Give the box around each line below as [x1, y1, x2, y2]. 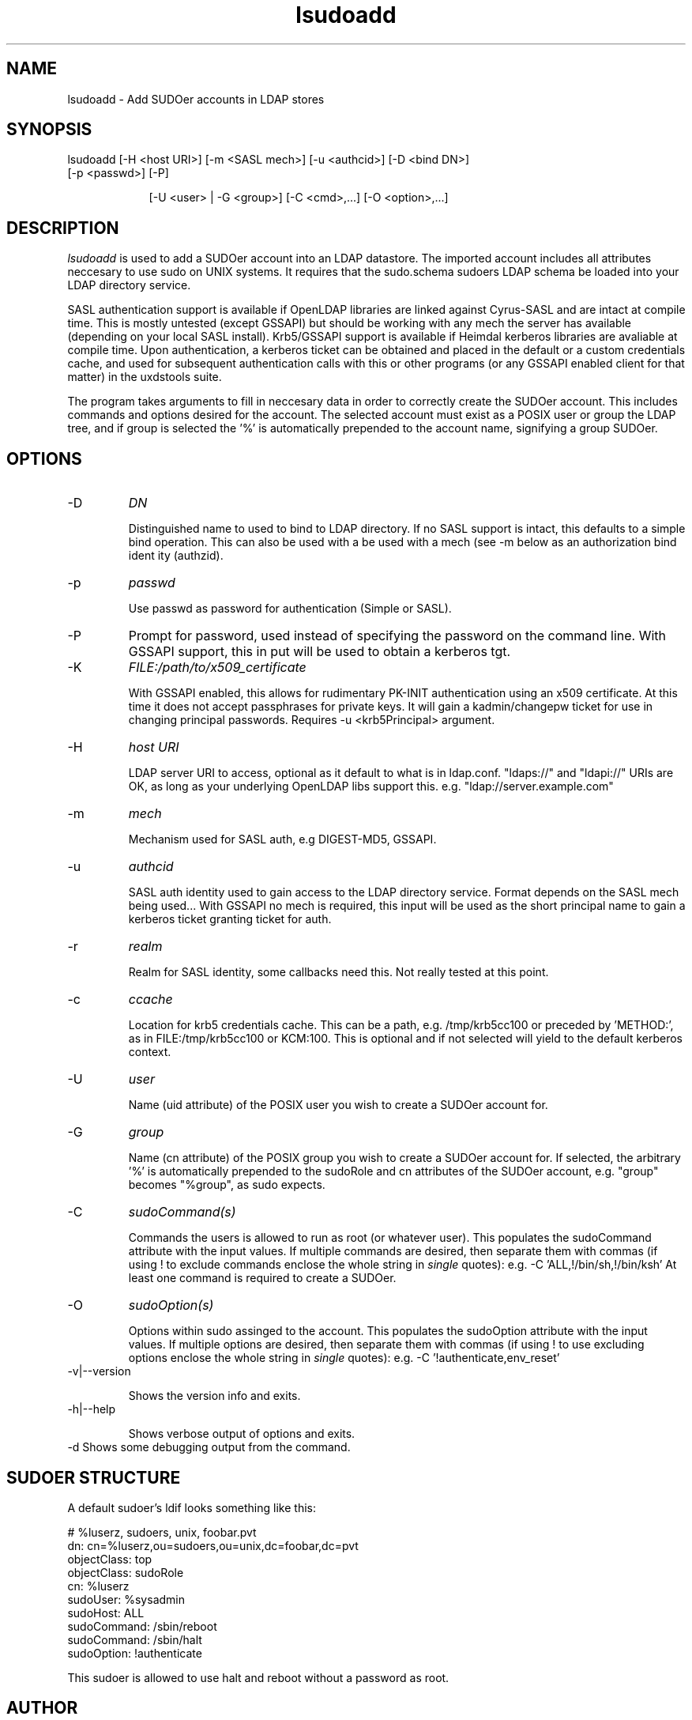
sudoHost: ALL [67, 1605, 145, 1620]
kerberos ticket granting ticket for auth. [128, 912, 332, 926]
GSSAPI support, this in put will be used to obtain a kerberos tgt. [128, 643, 511, 660]
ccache [128, 991, 173, 1008]
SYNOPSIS [6, 119, 92, 140]
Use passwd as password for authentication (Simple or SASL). [128, 602, 452, 616]
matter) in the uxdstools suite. [67, 370, 222, 384]
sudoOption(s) [128, 1297, 214, 1314]
